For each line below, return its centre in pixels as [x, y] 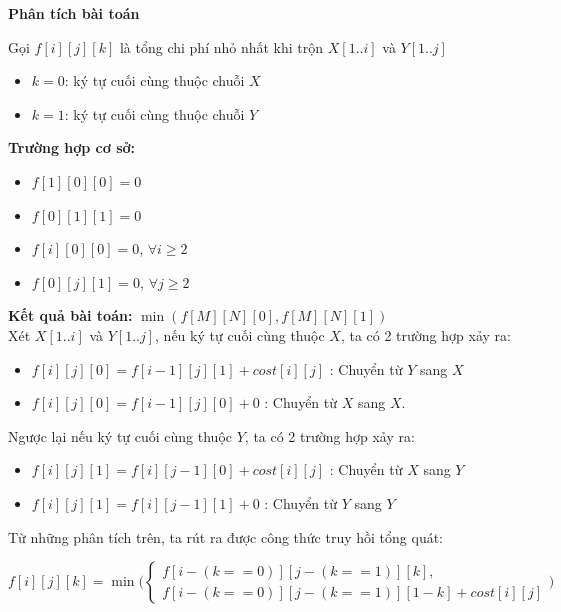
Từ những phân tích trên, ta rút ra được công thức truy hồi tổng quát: [226, 536]
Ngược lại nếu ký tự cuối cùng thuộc [120, 435]
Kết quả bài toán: [70, 315]
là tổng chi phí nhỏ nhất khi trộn [221, 46]
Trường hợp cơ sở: [72, 147]
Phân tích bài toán [74, 13]
